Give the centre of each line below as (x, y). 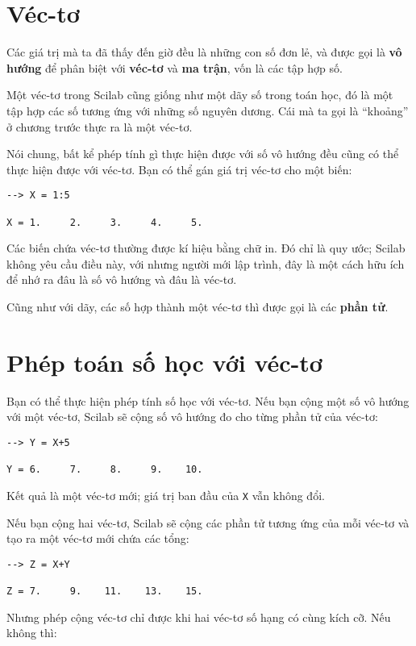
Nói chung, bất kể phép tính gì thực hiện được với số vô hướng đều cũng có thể (203, 154)
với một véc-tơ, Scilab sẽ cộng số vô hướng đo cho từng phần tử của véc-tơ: (192, 417)
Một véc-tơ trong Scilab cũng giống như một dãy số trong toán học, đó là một (200, 95)
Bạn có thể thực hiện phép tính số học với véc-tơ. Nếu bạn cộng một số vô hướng (208, 400)
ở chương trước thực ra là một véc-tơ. (100, 126)
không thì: (32, 633)
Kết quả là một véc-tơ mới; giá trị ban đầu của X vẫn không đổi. (166, 495)
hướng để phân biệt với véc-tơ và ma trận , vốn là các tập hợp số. (175, 67)
